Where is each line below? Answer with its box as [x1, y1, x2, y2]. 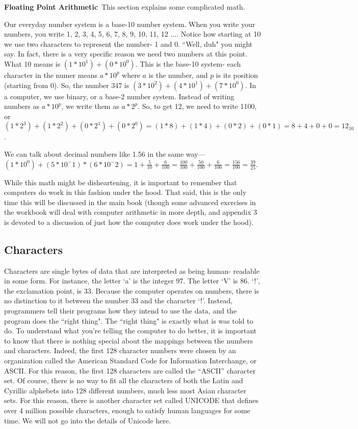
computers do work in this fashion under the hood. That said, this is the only [4, 187, 247, 197]
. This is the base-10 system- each [135, 58, 241, 69]
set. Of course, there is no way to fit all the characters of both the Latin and [4, 375, 243, 386]
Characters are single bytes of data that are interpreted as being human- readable [4, 265, 260, 276]
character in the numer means [4, 69, 97, 80]
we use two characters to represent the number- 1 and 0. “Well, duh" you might [4, 38, 253, 49]
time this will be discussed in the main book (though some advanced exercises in [4, 196, 256, 207]
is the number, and [148, 69, 208, 80]
